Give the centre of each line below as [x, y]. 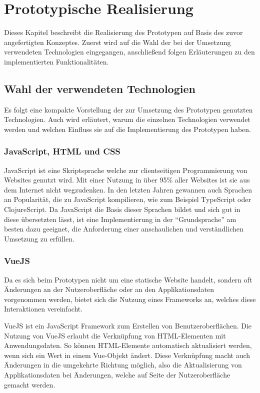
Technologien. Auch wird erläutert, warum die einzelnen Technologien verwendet [127, 119]
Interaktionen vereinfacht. [43, 309]
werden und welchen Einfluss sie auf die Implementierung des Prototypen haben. [127, 129]
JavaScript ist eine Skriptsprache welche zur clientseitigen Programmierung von [126, 170]
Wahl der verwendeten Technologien [100, 88]
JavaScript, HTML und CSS [62, 151]
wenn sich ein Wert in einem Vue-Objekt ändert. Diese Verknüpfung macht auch [127, 355]
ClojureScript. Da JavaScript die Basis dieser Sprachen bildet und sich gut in [122, 209]
